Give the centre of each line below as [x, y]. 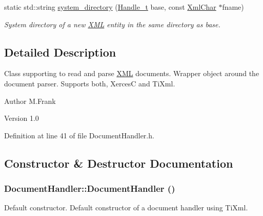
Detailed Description [60, 52]
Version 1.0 [22, 118]
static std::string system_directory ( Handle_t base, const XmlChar [110, 7]
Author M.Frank [30, 101]
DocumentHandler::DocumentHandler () [90, 188]
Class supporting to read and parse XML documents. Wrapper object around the [132, 73]
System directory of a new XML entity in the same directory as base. [112, 24]
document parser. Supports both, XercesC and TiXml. [90, 83]
